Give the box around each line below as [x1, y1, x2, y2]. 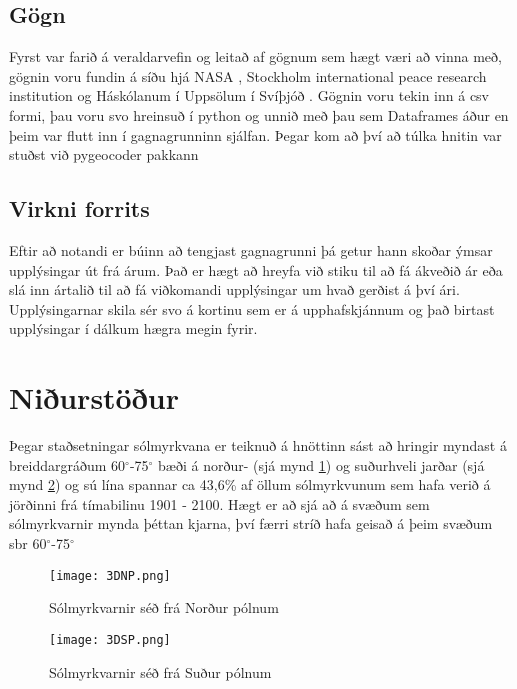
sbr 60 [9, 533, 47, 554]
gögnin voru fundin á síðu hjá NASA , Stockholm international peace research [9, 65, 487, 86]
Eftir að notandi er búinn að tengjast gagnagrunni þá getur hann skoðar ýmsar [9, 239, 493, 260]
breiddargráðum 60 [9, 454, 126, 475]
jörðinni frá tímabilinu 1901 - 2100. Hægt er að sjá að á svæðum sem [9, 493, 430, 514]
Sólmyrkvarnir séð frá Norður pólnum [49, 597, 279, 618]
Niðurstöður [9, 377, 179, 418]
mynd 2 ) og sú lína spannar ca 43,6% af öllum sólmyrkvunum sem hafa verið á [9, 474, 491, 495]
